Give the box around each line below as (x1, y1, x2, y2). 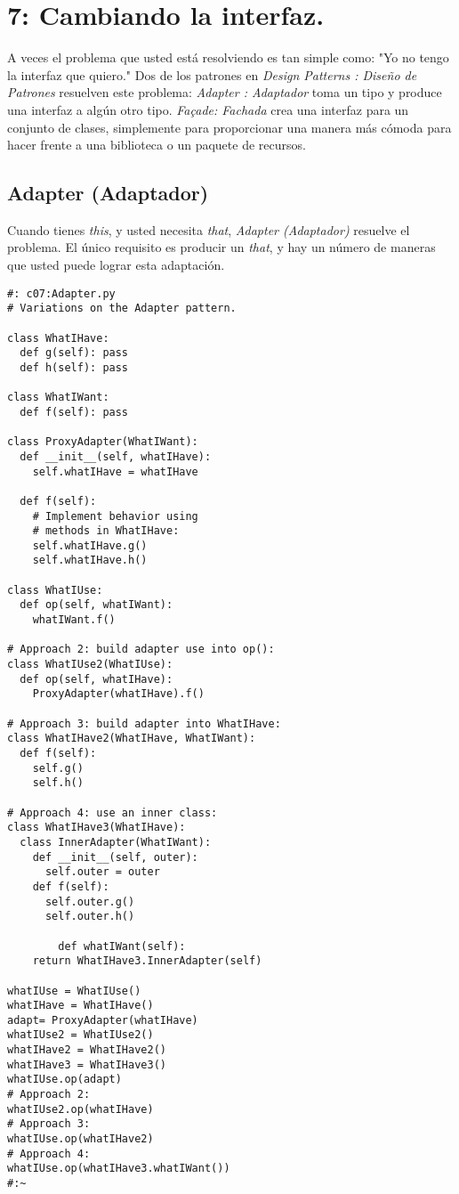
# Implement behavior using (32, 509, 198, 523)
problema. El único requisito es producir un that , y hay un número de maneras (7, 238, 436, 256)
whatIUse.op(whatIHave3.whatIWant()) (7, 1162, 230, 1175)
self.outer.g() (44, 895, 135, 908)
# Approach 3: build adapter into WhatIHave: (7, 717, 281, 730)
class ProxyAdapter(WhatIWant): (7, 435, 198, 449)
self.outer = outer (44, 865, 160, 879)
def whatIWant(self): (58, 939, 186, 953)
